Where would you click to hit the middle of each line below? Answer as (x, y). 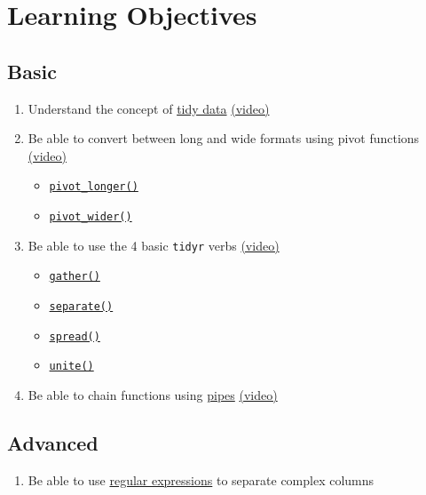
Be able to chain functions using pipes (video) (153, 394)
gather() (75, 277)
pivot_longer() (94, 187)
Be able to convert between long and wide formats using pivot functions (224, 138)
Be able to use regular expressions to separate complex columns (201, 479)
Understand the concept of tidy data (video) (149, 108)
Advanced (53, 442)
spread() (75, 336)
